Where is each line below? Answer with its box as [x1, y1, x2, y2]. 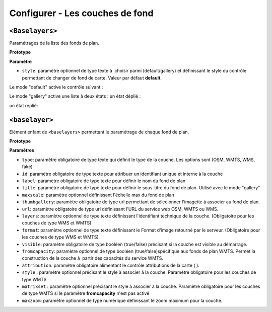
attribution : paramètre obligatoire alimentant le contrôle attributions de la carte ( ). [22, 262, 200, 268]
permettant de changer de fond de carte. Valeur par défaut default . [22, 74, 162, 81]
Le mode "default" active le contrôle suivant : [9, 84, 103, 90]
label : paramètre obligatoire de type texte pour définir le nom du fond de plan [22, 178, 186, 184]
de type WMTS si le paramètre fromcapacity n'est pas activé [22, 290, 150, 296]
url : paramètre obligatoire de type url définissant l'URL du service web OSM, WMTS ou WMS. [22, 206, 219, 212]
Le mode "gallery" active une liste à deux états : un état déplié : [9, 93, 141, 99]
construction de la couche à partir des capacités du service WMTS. [22, 255, 164, 261]
